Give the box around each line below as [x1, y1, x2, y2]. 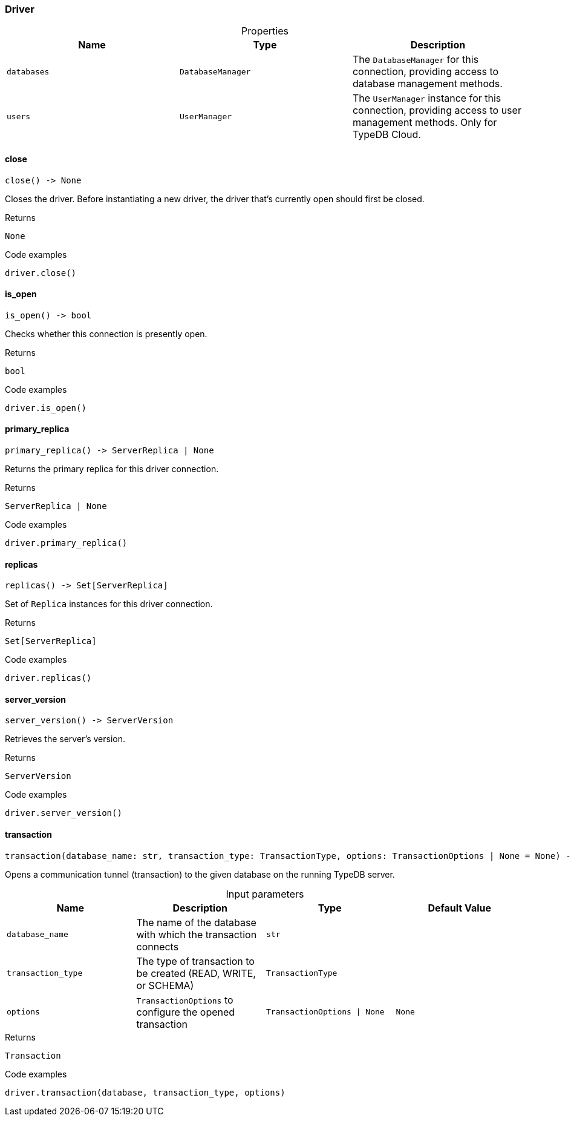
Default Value [428, 901, 492, 914]
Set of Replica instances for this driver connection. [5, 599, 213, 610]
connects [136, 940, 179, 953]
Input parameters [226, 887, 304, 900]
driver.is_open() [5, 403, 86, 413]
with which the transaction [136, 928, 257, 941]
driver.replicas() [5, 673, 92, 683]
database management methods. [352, 77, 503, 90]
